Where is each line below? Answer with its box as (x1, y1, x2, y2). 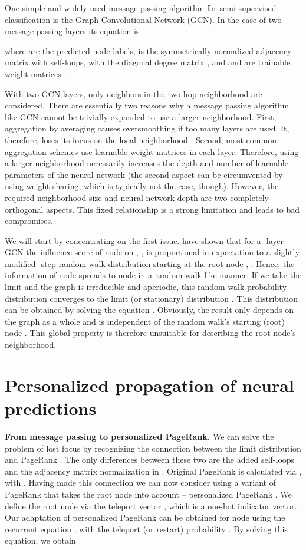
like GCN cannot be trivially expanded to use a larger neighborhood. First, (5, 110, 277, 123)
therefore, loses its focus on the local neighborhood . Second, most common (5, 133, 277, 146)
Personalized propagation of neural (5, 373, 294, 397)
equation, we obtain (5, 534, 76, 546)
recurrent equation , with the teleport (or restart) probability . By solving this (5, 522, 288, 535)
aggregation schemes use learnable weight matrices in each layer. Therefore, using (5, 145, 299, 157)
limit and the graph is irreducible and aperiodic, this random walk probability (5, 281, 287, 293)
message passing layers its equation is (5, 25, 140, 37)
